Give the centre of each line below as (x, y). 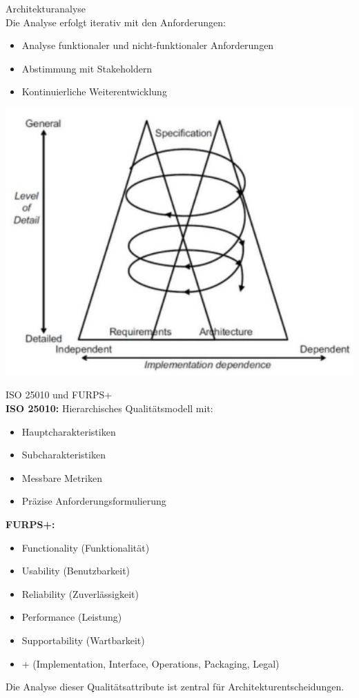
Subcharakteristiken (64, 455)
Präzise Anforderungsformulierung (94, 501)
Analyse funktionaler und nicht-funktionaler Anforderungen (148, 45)
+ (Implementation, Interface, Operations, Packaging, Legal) (151, 663)
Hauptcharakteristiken (69, 431)
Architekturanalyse (46, 8)
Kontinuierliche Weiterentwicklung (94, 91)
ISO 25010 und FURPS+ (59, 395)
